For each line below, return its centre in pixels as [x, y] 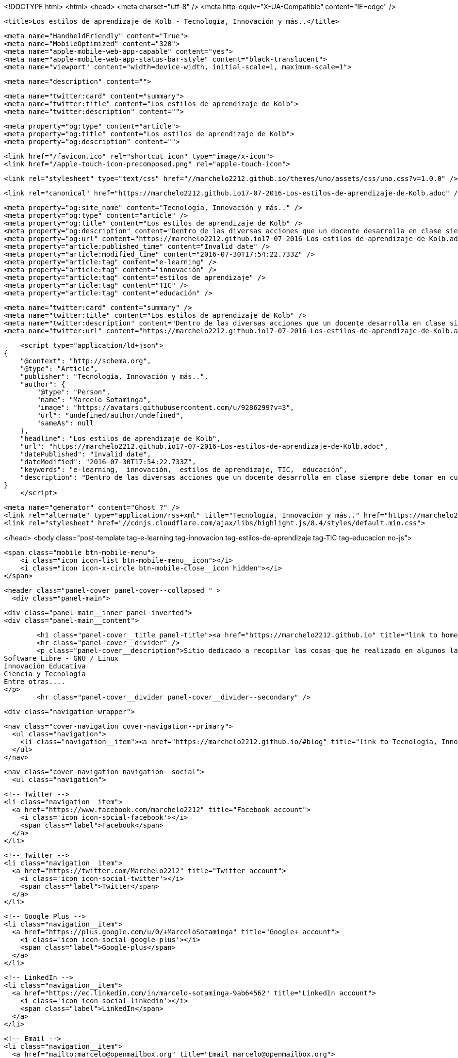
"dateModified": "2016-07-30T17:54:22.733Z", [108, 462]
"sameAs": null [65, 423]
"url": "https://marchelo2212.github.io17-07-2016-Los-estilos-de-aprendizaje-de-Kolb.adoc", [204, 446]
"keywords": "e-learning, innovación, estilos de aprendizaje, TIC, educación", [184, 470]
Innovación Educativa [45, 666]
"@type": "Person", [74, 392]
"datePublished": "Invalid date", [86, 454]
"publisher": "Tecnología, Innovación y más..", [114, 376]
